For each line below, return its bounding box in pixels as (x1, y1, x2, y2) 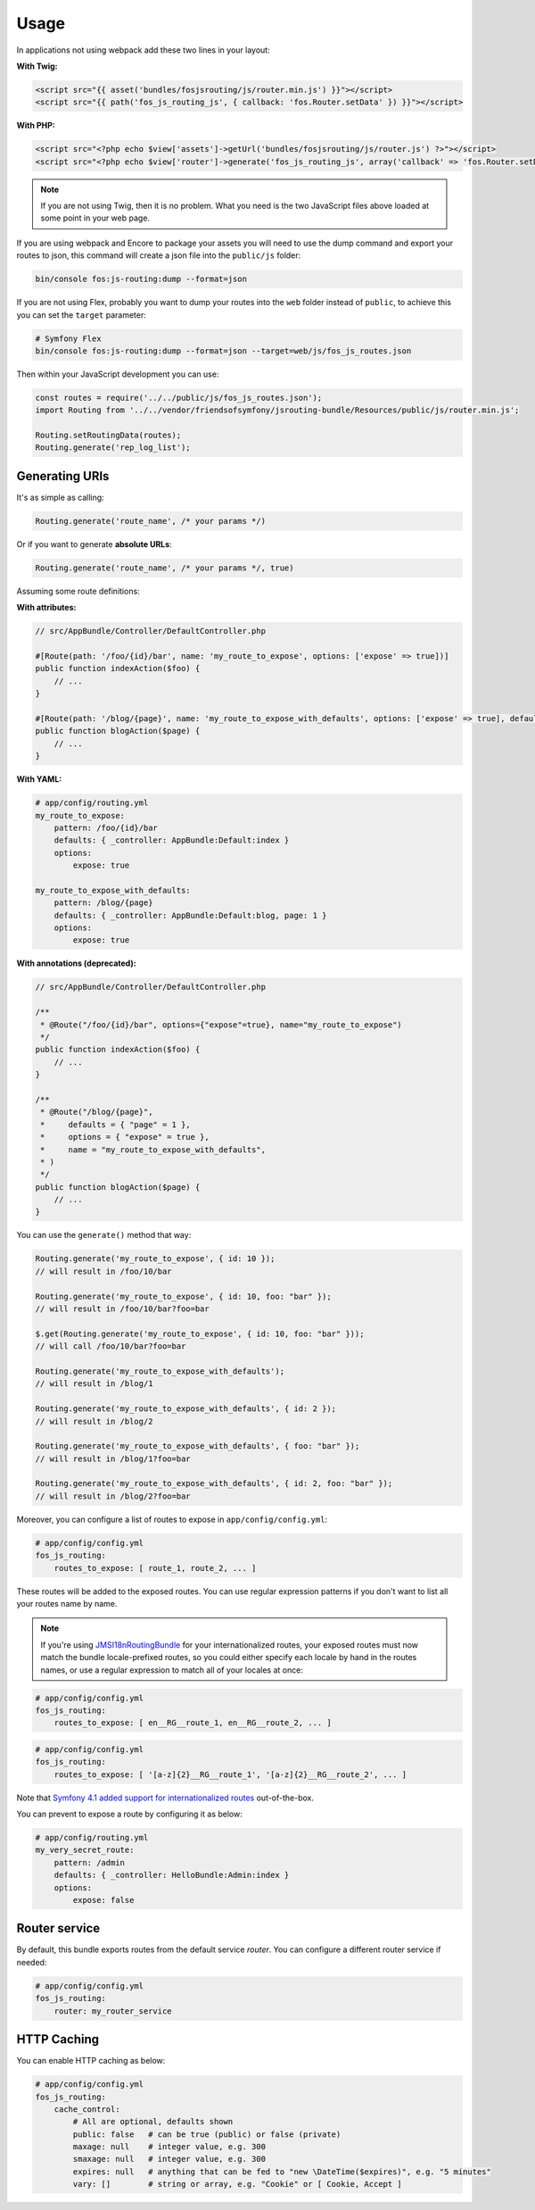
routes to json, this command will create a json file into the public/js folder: (16, 250, 301, 261)
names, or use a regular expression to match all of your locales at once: (40, 1665, 303, 1675)
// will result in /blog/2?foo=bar (35, 1491, 191, 1501)
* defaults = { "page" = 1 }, (40, 1119, 191, 1129)
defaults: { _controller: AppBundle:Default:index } (53, 835, 290, 845)
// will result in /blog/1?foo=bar (35, 1453, 191, 1464)
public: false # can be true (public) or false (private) (72, 2129, 342, 2139)
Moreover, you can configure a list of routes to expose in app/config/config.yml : (16, 1514, 328, 1525)
